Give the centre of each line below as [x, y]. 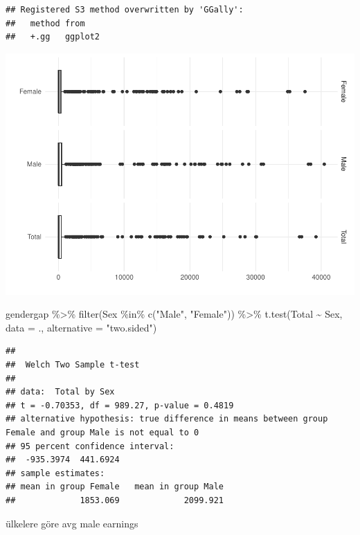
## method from [45, 23]
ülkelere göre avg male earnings [72, 523]
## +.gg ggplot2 [53, 37]
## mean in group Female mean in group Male [115, 487]
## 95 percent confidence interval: [90, 446]
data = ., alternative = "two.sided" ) [81, 327]
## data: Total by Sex [60, 392]
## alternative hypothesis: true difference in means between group [167, 419]
